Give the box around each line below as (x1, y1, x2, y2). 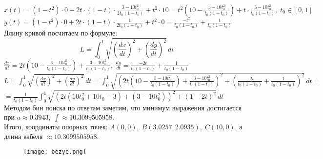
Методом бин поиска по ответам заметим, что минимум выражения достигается (4, 102, 242, 112)
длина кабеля (4, 131, 43, 141)
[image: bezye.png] (23, 148, 86, 156)
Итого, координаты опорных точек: (4, 122, 108, 132)
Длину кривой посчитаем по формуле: (4, 28, 118, 38)
